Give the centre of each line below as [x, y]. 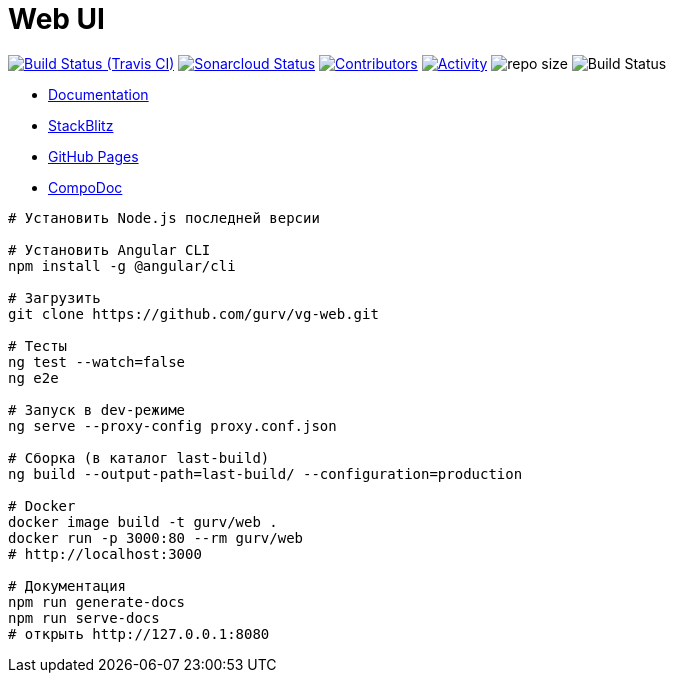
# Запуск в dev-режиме [97, 409]
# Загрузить [54, 297]
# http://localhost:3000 [105, 553]
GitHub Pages [93, 156]
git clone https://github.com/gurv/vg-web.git [193, 313]
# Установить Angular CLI [109, 249]
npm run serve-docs [84, 617]
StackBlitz [81, 125]
